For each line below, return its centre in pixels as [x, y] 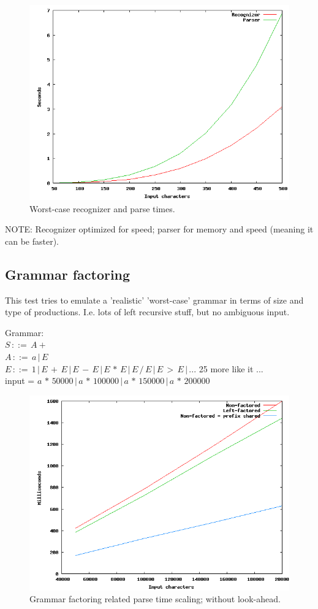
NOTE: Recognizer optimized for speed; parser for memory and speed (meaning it [159, 229]
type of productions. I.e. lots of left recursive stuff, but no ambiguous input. [147, 312]
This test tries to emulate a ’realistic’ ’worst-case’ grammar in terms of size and [154, 300]
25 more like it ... [231, 368]
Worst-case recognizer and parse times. [102, 208]
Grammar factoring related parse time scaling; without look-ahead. [155, 599]
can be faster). [32, 241]
